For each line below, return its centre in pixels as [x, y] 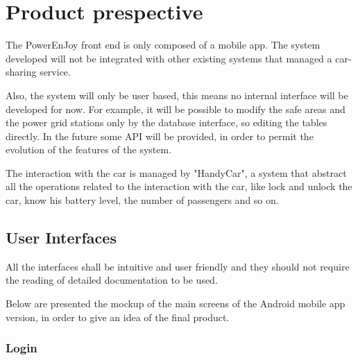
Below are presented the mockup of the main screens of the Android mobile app [176, 303]
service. [55, 72]
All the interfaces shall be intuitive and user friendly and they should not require [178, 266]
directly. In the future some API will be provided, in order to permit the [160, 136]
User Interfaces [61, 238]
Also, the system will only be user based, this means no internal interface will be [177, 95]
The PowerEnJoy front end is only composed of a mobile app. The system [163, 45]
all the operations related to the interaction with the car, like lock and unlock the [179, 186]
